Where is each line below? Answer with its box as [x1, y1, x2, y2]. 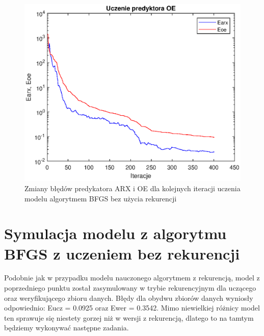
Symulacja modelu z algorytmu [4, 223, 227, 244]
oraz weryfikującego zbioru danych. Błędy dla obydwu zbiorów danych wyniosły [4, 292, 253, 303]
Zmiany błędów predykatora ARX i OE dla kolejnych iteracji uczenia [24, 183, 241, 193]
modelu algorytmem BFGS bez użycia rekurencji [24, 193, 177, 203]
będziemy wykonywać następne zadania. [4, 322, 129, 333]
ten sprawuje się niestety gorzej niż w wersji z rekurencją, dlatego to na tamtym [4, 312, 254, 323]
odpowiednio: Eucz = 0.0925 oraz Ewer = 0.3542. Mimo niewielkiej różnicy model [4, 302, 260, 313]
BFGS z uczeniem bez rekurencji [4, 243, 240, 264]
